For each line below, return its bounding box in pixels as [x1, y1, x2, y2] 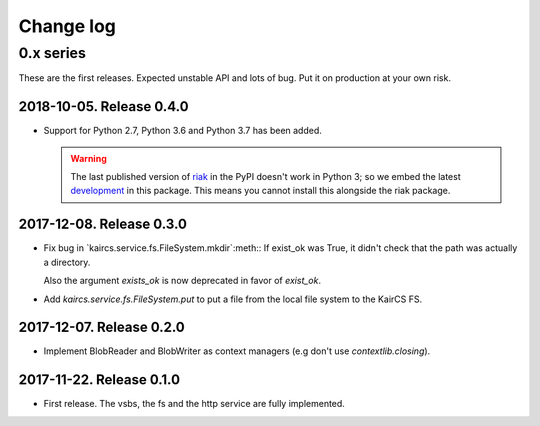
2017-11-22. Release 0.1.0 [18, 371, 180, 389]
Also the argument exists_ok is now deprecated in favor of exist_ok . [43, 275, 322, 287]
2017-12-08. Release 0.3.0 [18, 216, 187, 233]
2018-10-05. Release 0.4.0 [18, 98, 189, 115]
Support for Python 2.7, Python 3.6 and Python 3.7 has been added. [43, 125, 322, 137]
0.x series [18, 44, 87, 62]
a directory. [43, 256, 91, 268]
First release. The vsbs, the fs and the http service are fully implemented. [43, 398, 345, 410]
